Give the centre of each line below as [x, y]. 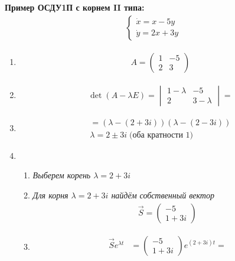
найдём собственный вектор [163, 195]
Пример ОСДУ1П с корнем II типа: [75, 7]
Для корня [50, 195]
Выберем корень [62, 175]
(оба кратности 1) [161, 135]
